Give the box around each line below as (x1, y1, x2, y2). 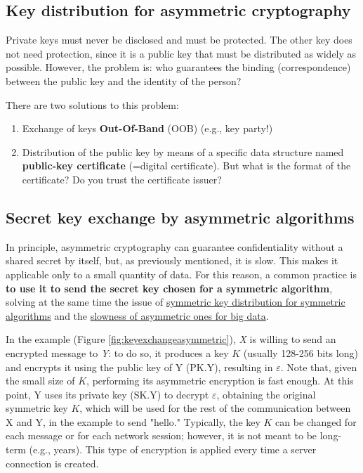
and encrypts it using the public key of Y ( (6, 359, 190, 374)
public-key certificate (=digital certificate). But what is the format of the (22, 158, 351, 173)
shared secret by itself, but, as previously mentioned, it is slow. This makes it (6, 253, 338, 268)
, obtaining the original (216, 387, 316, 401)
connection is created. (6, 455, 99, 470)
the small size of (6, 373, 75, 388)
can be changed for (275, 414, 357, 429)
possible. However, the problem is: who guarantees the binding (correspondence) (6, 60, 351, 74)
